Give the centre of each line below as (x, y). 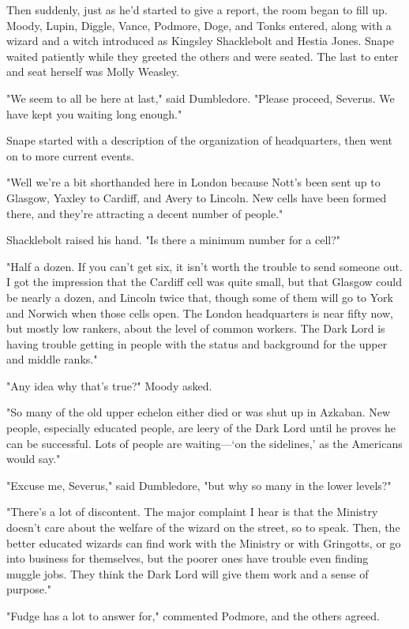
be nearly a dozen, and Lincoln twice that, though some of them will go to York (200, 297)
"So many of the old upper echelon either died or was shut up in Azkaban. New (199, 412)
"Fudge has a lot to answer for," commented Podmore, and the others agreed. (193, 616)
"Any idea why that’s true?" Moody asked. (109, 385)
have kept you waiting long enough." (94, 113)
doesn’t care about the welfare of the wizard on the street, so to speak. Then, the (203, 527)
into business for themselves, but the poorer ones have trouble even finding (188, 558)
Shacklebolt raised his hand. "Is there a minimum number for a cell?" (174, 240)
